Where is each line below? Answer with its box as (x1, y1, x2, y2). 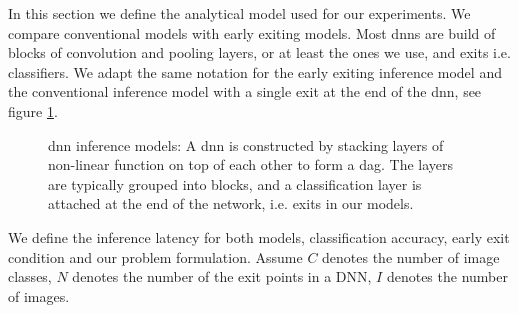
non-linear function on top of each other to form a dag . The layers (48, 154, 454, 175)
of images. (8, 285, 70, 306)
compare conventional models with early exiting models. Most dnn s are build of (8, 22, 496, 43)
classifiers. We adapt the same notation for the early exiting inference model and (8, 61, 502, 82)
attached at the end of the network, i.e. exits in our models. (48, 193, 414, 214)
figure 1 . (8, 100, 58, 121)
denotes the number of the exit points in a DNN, (72, 266, 372, 287)
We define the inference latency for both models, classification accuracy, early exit (8, 226, 510, 247)
